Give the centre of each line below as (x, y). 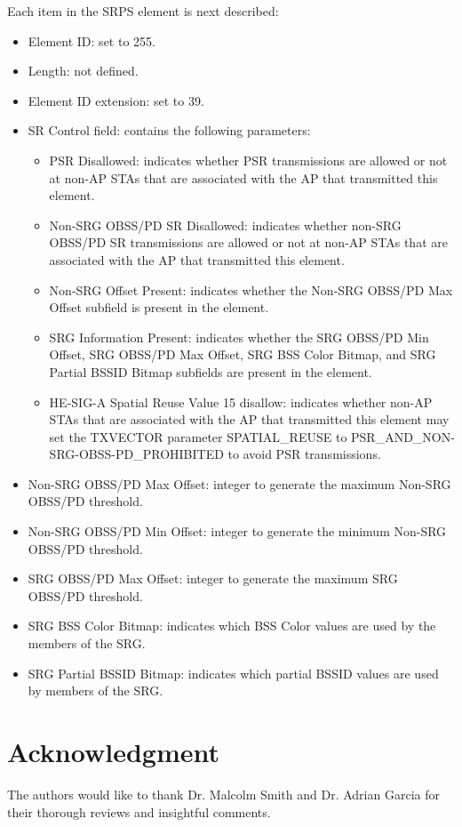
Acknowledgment (113, 751)
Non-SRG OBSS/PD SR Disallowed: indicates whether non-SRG (225, 225)
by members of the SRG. (96, 691)
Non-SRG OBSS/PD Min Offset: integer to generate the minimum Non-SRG (237, 531)
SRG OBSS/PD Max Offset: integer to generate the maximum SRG (213, 578)
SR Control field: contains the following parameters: (169, 130)
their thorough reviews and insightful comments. (139, 811)
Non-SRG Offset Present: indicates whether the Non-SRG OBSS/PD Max (251, 289)
